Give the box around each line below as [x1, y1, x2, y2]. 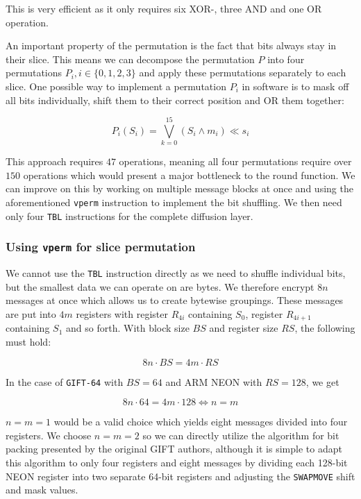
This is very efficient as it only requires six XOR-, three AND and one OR [6, 1, 322, 15]
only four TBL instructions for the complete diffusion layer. [6, 208, 253, 223]
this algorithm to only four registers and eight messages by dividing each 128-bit [6, 455, 348, 470]
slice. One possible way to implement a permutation [6, 78, 226, 93]
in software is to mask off [242, 78, 349, 93]
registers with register [76, 307, 168, 321]
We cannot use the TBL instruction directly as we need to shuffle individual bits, [6, 266, 346, 280]
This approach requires [6, 154, 103, 169]
